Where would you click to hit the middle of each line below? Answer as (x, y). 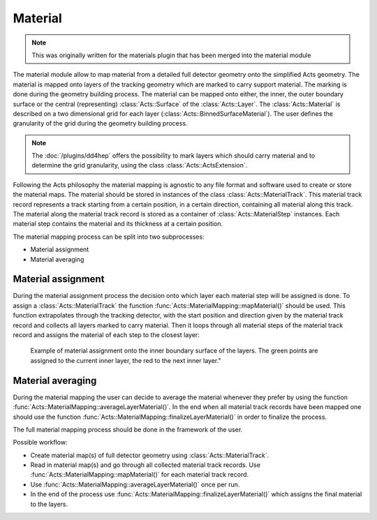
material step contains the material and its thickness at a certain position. (118, 224)
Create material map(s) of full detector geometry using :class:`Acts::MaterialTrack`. (150, 455)
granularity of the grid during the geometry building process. (100, 124)
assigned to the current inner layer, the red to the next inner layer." (126, 360)
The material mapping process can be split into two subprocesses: (109, 237)
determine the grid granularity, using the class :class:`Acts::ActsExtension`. (140, 165)
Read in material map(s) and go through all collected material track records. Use (146, 465)
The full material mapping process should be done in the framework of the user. (128, 429)
